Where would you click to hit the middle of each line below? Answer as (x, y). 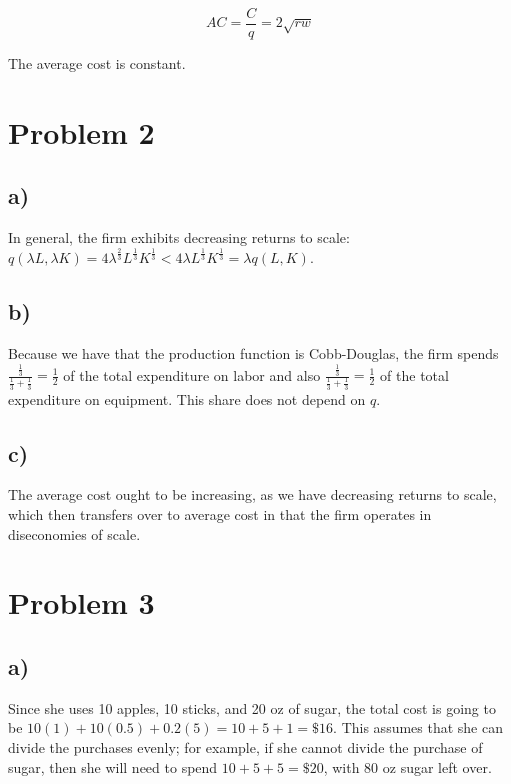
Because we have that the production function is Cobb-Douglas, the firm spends (253, 352)
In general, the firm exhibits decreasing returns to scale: (179, 237)
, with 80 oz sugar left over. (407, 766)
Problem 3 (81, 602)
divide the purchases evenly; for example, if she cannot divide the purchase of (245, 747)
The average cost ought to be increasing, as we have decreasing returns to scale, (252, 494)
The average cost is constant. (97, 63)
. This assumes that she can (418, 727)
